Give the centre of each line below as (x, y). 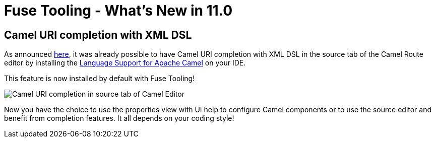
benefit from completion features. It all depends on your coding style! (119, 118)
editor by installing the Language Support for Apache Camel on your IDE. (125, 63)
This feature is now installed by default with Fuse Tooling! (100, 79)
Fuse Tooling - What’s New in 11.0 (118, 11)
